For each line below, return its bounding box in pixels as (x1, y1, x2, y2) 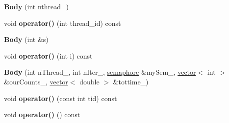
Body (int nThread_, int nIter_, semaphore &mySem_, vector (4, 67, 196, 77)
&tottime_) (113, 76, 149, 86)
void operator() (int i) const (4, 50, 93, 61)
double (79, 76, 100, 86)
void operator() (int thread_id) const (4, 18, 121, 28)
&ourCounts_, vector (4, 76, 68, 86)
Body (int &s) (4, 34, 49, 44)
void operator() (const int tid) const (4, 93, 117, 103)
